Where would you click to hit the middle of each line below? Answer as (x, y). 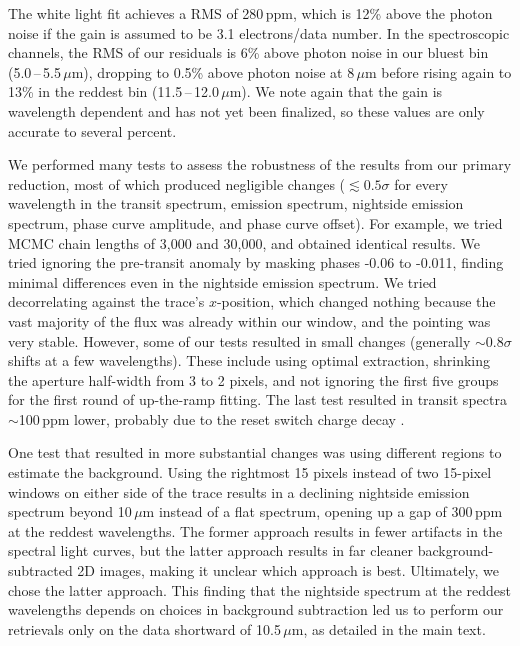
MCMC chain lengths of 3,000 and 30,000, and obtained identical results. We (244, 242)
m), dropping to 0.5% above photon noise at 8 (213, 71)
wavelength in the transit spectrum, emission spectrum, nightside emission (236, 203)
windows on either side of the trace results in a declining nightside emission (239, 491)
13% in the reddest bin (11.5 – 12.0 (113, 91)
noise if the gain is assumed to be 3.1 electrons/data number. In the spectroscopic (259, 32)
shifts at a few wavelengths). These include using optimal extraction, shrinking (249, 360)
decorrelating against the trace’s (106, 301)
